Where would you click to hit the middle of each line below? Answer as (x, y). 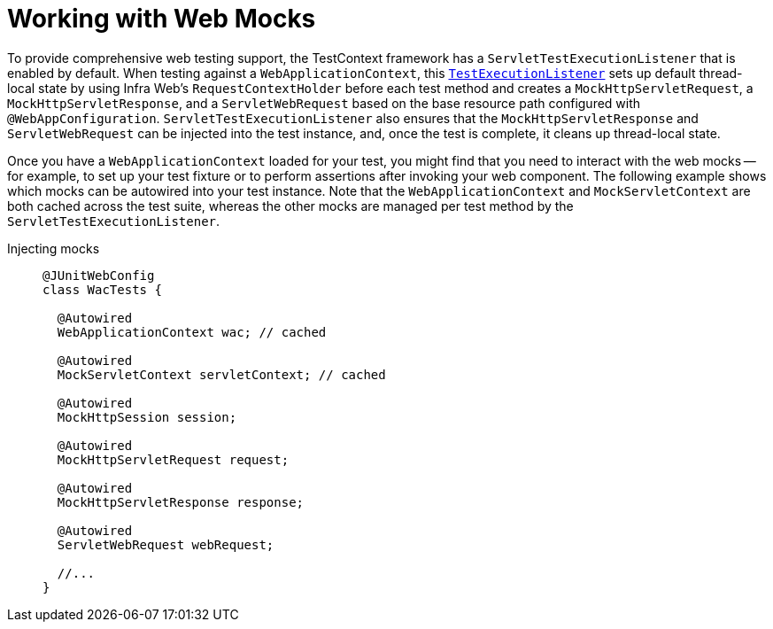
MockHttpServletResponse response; (181, 502)
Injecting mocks (54, 248)
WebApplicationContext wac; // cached (192, 332)
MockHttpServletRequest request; (173, 459)
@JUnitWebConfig (99, 275)
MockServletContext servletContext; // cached (221, 374)
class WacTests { (102, 289)
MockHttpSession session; (147, 417)
